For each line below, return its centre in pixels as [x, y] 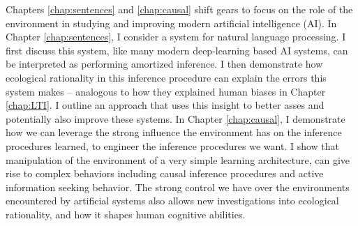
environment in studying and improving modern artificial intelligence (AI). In [171, 23]
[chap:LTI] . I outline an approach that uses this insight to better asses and [165, 105]
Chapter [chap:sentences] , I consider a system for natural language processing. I [176, 37]
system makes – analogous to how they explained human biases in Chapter [166, 91]
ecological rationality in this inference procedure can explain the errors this [166, 77]
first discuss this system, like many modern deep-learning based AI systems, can [177, 50]
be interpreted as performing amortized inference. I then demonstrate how [164, 64]
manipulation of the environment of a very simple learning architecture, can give [178, 159]
